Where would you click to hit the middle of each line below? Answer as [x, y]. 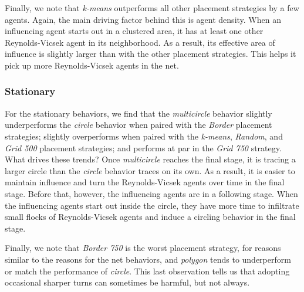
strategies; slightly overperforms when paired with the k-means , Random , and [144, 136]
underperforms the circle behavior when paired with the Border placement [139, 125]
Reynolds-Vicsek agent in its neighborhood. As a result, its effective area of [140, 42]
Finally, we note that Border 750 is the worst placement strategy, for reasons [143, 248]
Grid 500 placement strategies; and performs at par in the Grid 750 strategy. [143, 147]
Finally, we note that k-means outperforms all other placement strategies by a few [152, 8]
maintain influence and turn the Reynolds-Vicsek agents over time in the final [145, 182]
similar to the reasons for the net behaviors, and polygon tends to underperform [148, 259]
